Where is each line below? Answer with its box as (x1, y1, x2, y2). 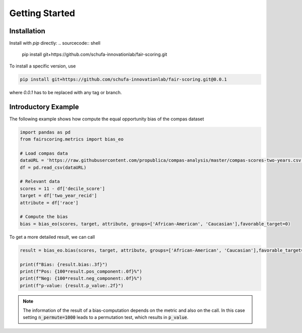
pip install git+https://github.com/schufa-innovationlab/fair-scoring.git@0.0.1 (20, 76, 228, 82)
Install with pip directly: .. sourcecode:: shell (9, 40, 101, 46)
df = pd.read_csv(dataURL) (20, 164, 87, 170)
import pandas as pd (20, 129, 70, 135)
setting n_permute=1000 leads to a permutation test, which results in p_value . (23, 314, 189, 320)
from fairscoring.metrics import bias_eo (20, 137, 124, 142)
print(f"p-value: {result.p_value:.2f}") (20, 283, 124, 288)
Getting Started (9, 8, 75, 19)
